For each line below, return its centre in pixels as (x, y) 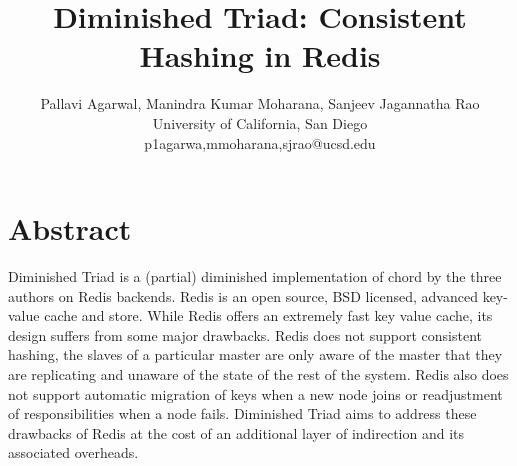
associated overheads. (73, 452)
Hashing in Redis (260, 55)
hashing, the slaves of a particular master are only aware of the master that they (255, 354)
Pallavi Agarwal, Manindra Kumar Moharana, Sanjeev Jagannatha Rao (260, 103)
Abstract (70, 228)
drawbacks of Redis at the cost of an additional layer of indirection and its (236, 432)
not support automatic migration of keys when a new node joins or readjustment (255, 393)
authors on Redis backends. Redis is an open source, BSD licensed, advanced (243, 295)
